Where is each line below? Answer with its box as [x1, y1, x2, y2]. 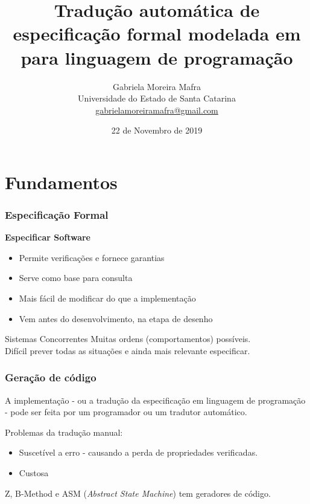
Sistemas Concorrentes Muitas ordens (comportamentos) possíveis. [5, 332, 251, 345]
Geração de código [5, 370, 96, 385]
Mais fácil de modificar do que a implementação [19, 292, 196, 305]
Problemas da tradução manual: [5, 425, 123, 438]
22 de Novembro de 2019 [111, 124, 203, 137]
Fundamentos [5, 169, 118, 194]
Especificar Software [5, 231, 91, 244]
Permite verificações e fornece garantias [19, 251, 165, 263]
